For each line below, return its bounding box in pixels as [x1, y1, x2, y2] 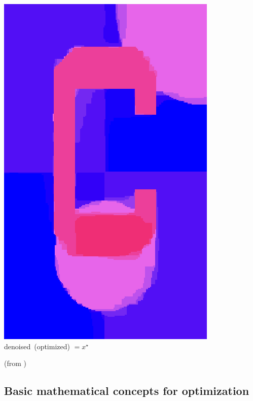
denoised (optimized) [4, 341, 70, 351]
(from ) [4, 358, 26, 369]
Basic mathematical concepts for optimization [4, 383, 249, 398]
